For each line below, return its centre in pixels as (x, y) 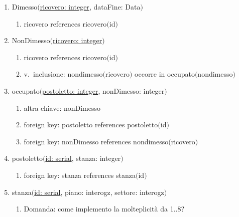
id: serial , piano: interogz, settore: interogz (99, 192)
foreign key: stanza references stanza (80, 175)
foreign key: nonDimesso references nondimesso (96, 141)
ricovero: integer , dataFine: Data (90, 7)
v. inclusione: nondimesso (63, 74)
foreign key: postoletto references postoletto (91, 125)
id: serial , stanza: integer (83, 158)
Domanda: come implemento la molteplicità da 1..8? (104, 209)
